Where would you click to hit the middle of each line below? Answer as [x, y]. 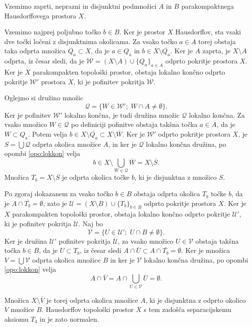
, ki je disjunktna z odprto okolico [196, 300]
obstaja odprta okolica [167, 194]
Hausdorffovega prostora [40, 15]
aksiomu [16, 319]
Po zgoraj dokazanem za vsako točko [59, 194]
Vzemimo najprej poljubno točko [53, 32]
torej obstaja [217, 41]
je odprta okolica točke [96, 177]
